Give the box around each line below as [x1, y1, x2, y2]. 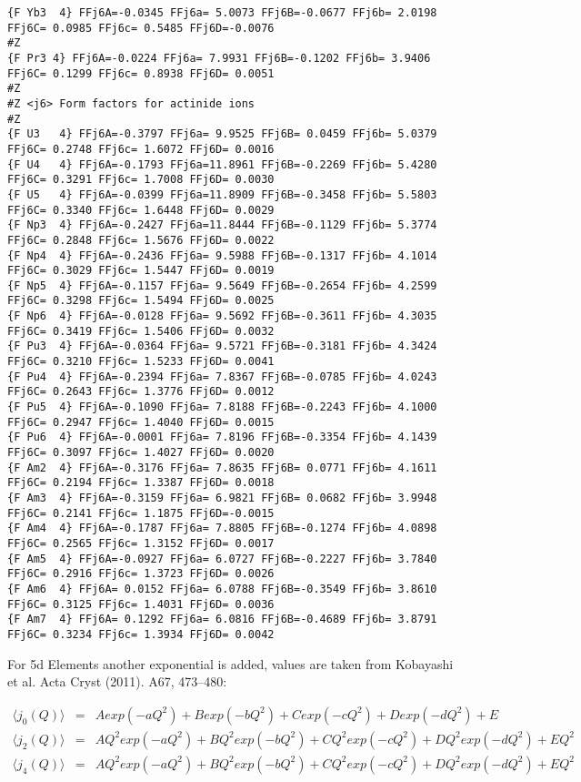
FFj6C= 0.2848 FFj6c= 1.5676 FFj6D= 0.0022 [7, 233, 275, 247]
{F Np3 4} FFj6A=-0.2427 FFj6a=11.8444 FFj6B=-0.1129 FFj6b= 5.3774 [7, 218, 437, 232]
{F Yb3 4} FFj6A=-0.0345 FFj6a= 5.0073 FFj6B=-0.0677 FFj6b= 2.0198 [7, 6, 437, 19]
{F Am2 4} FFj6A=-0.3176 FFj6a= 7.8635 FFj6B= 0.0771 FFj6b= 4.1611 [7, 461, 437, 474]
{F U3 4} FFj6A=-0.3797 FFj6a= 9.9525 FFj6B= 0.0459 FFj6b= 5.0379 [7, 127, 437, 141]
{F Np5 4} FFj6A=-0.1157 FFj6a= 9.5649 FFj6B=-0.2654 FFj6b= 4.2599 [7, 279, 437, 292]
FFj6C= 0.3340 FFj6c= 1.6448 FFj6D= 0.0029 [7, 203, 275, 217]
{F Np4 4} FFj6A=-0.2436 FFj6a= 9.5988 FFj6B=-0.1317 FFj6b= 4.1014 [7, 249, 437, 262]
